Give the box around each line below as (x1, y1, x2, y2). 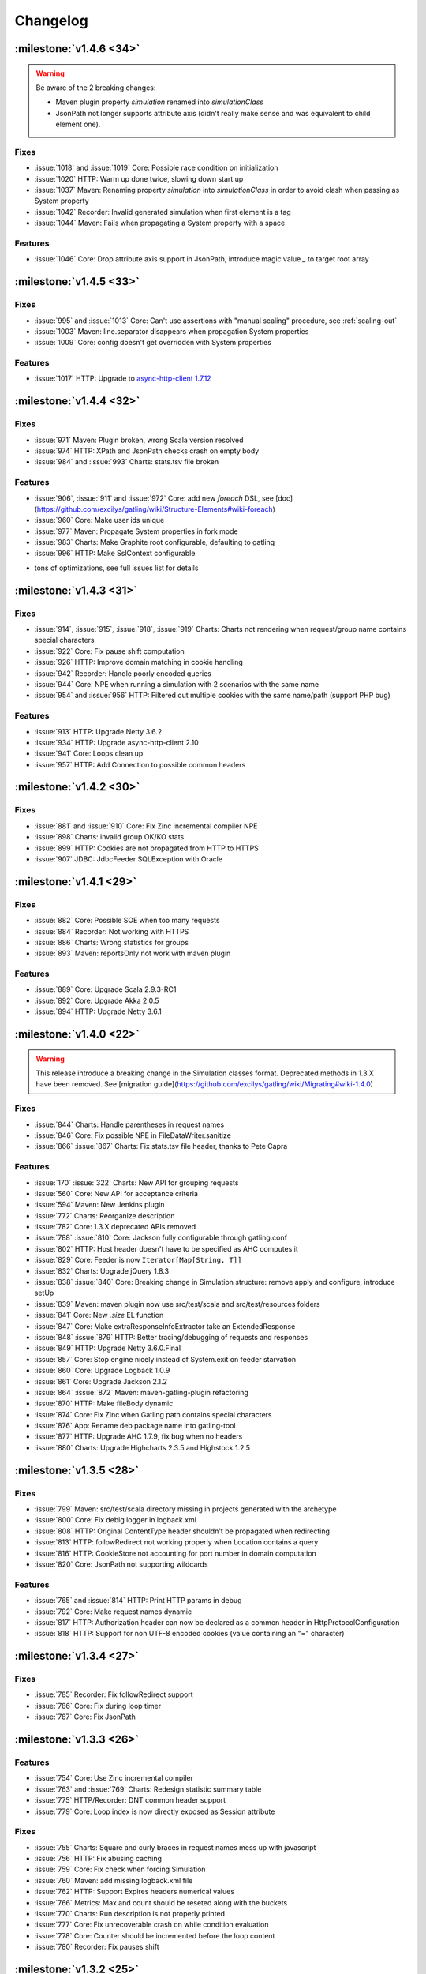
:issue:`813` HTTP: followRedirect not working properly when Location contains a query (34, 1537, 319, 1547)
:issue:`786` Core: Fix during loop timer (34, 1701, 162, 1710)
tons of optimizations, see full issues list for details (34, 563, 199, 572)
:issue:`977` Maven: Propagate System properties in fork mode (34, 526, 238, 536)
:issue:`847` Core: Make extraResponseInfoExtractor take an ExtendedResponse (34, 1321, 296, 1330)
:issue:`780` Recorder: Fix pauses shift (34, 1942, 159, 1952)
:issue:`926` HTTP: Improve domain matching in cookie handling (34, 658, 244, 667)
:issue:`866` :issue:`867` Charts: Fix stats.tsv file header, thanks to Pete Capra (34, 1142, 288, 1151)
